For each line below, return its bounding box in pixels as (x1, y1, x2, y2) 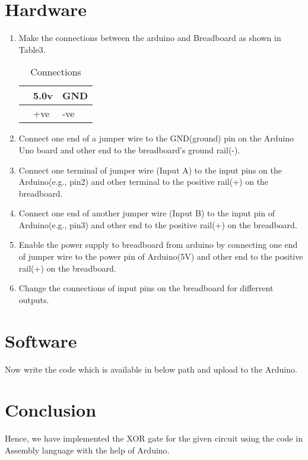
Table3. (18, 43, 46, 55)
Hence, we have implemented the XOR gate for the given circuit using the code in (5, 432, 303, 445)
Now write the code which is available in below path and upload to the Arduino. (5, 363, 297, 375)
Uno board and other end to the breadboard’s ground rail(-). (18, 143, 240, 156)
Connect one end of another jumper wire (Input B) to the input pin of (18, 207, 275, 219)
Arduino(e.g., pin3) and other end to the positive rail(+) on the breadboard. (18, 218, 297, 231)
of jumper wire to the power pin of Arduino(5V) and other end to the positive (18, 250, 303, 263)
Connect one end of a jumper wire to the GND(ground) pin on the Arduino (18, 132, 294, 144)
